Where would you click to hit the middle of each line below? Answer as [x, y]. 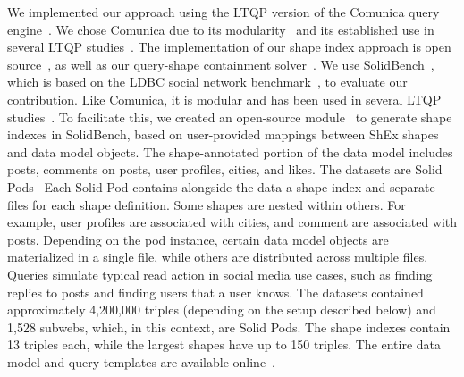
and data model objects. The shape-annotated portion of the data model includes [230, 151]
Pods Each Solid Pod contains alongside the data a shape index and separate [221, 186]
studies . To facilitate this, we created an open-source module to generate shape [230, 117]
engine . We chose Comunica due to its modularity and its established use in [221, 29]
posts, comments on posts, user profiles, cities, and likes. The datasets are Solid [225, 169]
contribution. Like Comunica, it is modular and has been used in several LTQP [224, 99]
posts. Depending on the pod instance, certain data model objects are [198, 239]
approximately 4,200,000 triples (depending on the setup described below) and [222, 310]
